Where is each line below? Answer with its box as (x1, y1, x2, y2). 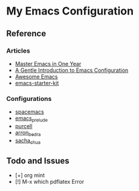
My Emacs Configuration (6, 4, 134, 18)
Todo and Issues (6, 155, 69, 166)
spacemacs (15, 108, 44, 115)
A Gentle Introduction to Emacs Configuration (15, 66, 129, 74)
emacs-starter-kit (15, 79, 59, 86)
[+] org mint (15, 172, 45, 179)
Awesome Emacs (15, 73, 58, 80)
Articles (6, 47, 30, 55)
